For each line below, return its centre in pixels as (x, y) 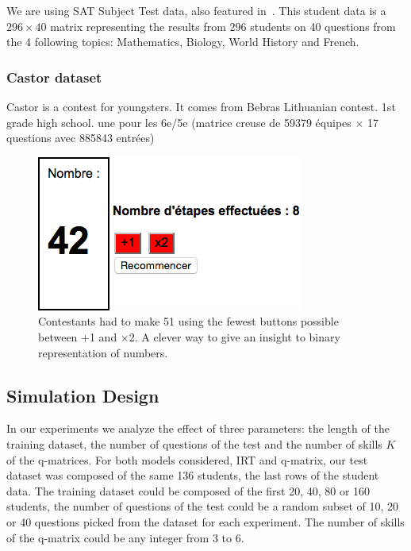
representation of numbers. (103, 352)
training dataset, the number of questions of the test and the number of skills (194, 443)
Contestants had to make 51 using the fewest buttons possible (188, 321)
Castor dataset (54, 77)
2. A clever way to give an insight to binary (234, 336)
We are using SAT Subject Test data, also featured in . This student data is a (196, 10)
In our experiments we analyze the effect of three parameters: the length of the (198, 428)
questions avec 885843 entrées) (81, 138)
